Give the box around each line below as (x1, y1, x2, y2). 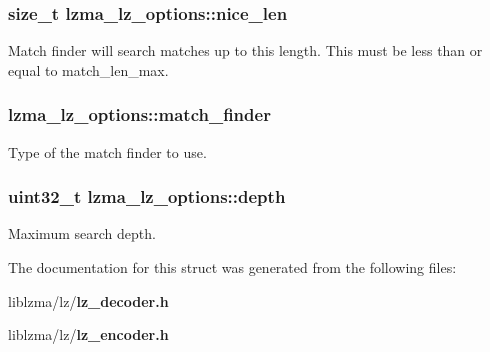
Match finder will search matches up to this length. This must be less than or (8, 40, 483, 61)
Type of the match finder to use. (8, 141, 207, 162)
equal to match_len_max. (8, 59, 169, 80)
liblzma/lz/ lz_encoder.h (8, 324, 169, 345)
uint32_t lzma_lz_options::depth (8, 184, 286, 209)
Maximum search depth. (8, 223, 156, 244)
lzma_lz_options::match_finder (8, 102, 271, 127)
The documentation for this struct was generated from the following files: (8, 257, 457, 278)
